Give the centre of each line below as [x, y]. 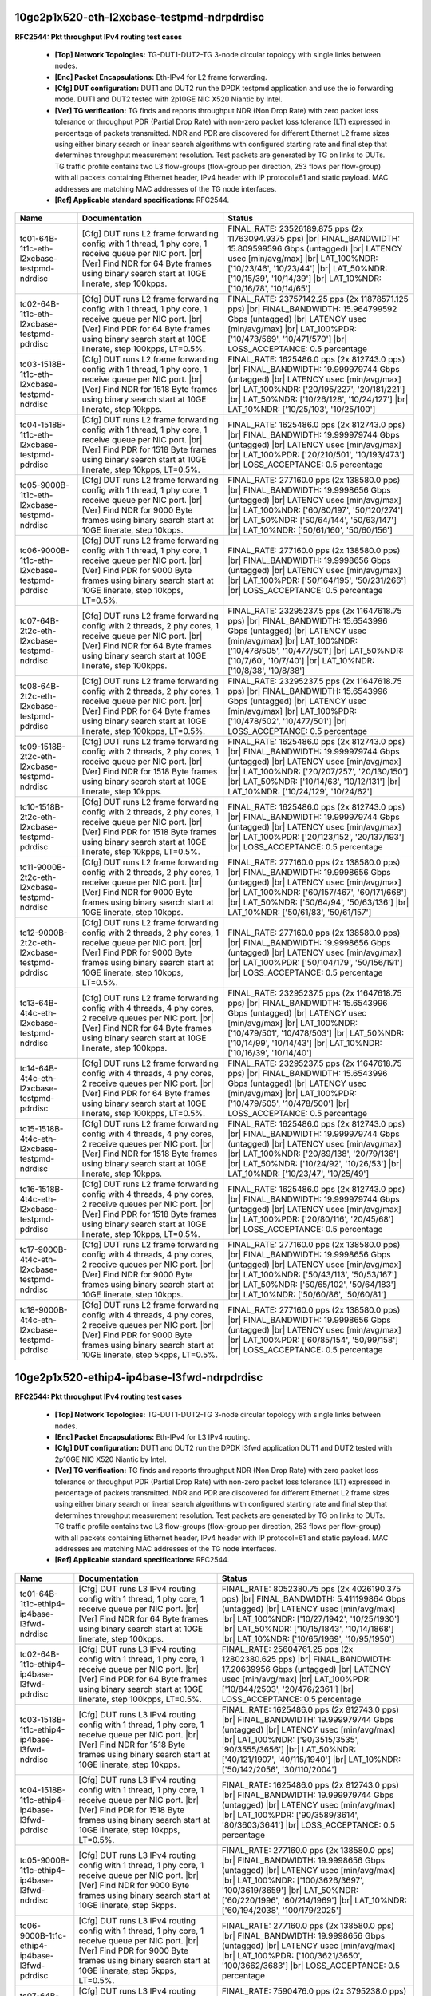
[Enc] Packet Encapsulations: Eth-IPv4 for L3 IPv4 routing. [152, 1437]
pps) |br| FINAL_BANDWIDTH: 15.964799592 [312, 309]
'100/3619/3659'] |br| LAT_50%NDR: [290, 1890]
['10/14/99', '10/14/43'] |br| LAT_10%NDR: [305, 1044]
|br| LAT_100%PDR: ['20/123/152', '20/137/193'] [316, 837]
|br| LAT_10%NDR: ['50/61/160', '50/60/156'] [310, 530]
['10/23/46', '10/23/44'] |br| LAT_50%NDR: [308, 269]
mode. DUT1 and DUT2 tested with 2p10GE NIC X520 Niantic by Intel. [168, 99]
